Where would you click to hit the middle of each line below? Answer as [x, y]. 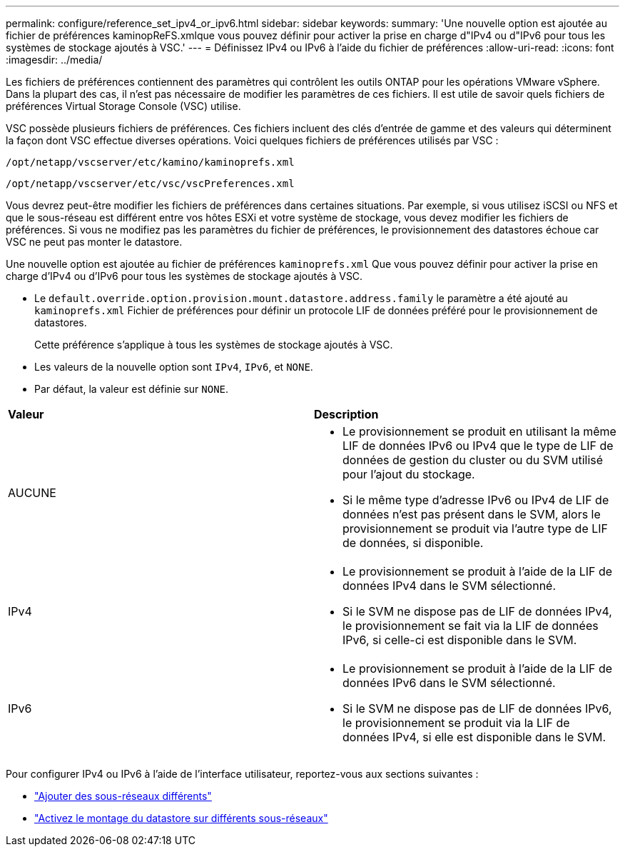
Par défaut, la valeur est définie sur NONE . [132, 389]
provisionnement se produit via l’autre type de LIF [476, 528]
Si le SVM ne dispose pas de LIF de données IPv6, [477, 708]
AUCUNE [32, 493]
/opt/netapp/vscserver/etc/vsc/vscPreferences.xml [150, 184]
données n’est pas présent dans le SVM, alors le [472, 514]
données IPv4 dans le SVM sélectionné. [449, 586]
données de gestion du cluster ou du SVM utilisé [473, 460]
